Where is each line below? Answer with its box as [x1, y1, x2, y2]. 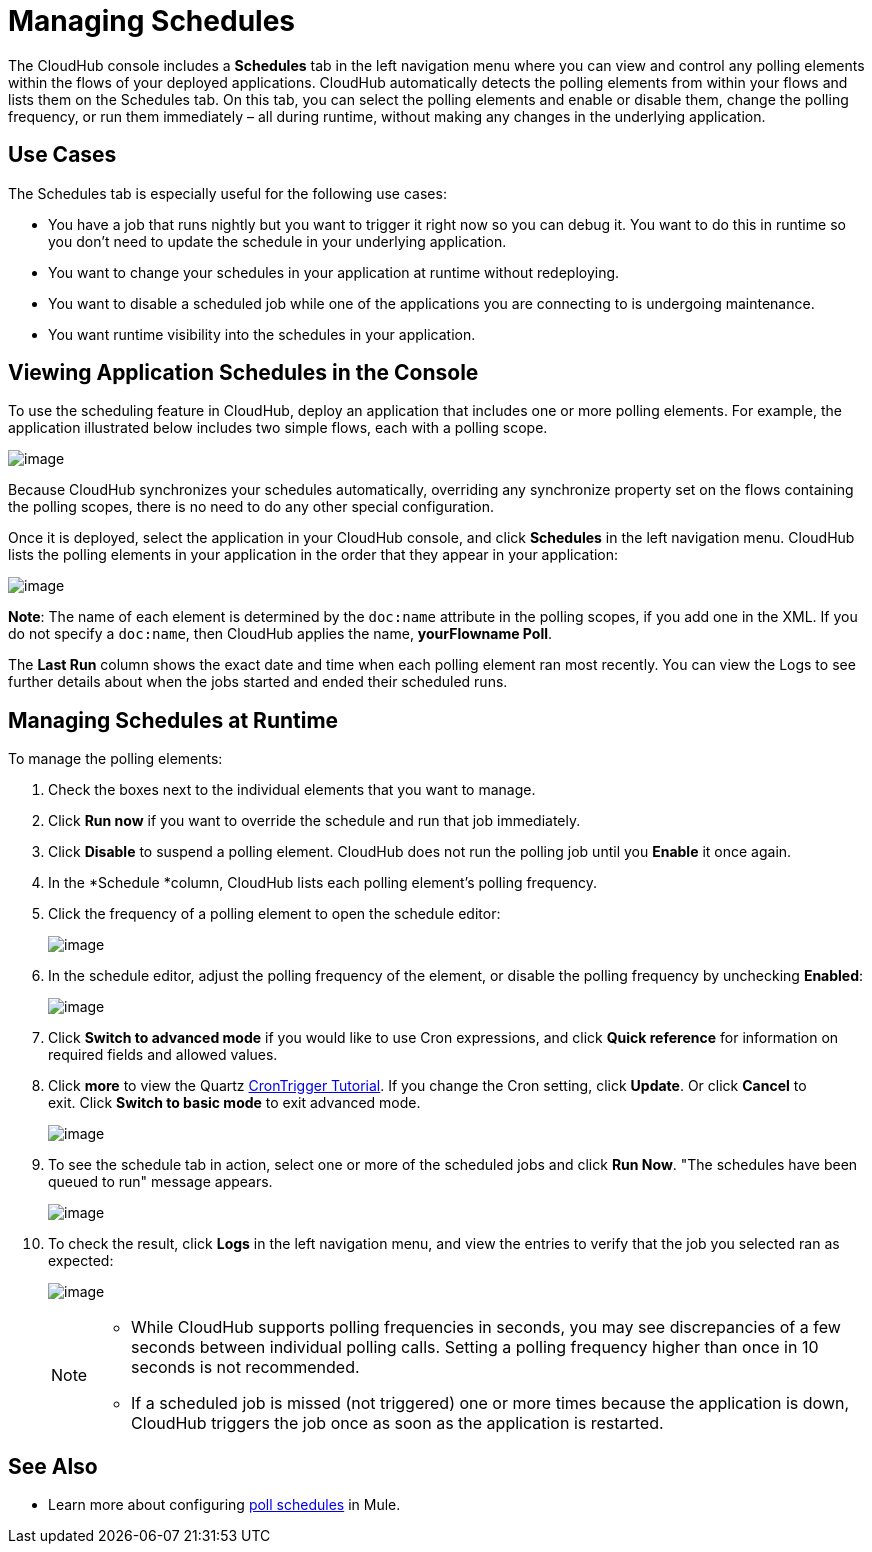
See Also [8, 1453, 98, 1479]
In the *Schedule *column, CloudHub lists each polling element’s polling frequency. [48, 874, 598, 892]
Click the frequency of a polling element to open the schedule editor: [48, 905, 501, 923]
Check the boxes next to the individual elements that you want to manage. [48, 781, 536, 799]
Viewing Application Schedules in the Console [8, 360, 479, 386]
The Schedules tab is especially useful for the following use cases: [8, 184, 447, 202]
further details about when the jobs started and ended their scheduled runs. [8, 673, 508, 691]
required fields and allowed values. [48, 1046, 278, 1064]
